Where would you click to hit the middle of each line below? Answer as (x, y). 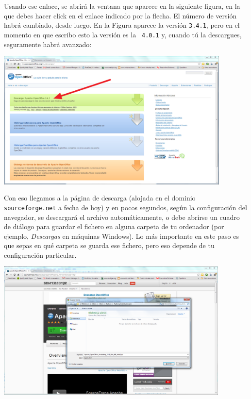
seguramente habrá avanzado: (48, 44)
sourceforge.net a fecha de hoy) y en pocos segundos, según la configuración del (125, 207)
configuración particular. (40, 255)
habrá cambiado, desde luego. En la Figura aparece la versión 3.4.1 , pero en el (122, 25)
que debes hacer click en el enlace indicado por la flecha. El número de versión (120, 15)
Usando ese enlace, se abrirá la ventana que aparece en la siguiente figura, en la (122, 6)
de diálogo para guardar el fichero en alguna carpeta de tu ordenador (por (114, 226)
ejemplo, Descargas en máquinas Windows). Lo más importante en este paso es (121, 236)
